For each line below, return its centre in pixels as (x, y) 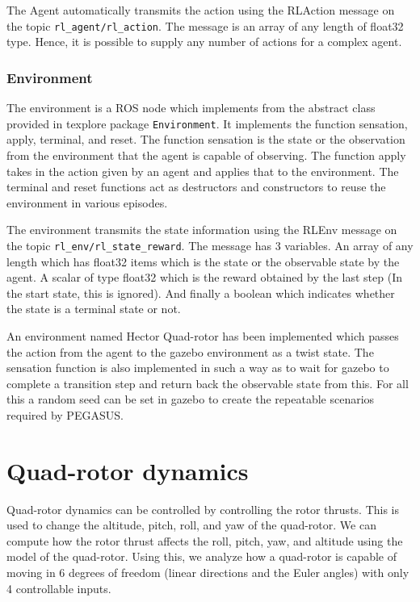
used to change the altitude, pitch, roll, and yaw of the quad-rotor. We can (191, 525)
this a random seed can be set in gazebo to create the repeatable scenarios (191, 399)
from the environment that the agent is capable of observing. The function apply (206, 155)
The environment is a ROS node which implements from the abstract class (191, 108)
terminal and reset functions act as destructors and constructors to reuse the (196, 187)
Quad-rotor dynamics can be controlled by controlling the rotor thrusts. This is (203, 509)
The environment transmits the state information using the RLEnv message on (202, 230)
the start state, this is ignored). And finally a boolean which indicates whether (201, 293)
